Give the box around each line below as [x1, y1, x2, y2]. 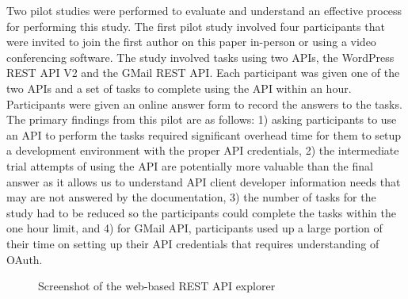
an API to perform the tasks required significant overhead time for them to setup [6, 126, 402, 143]
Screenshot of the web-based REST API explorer [38, 278, 276, 294]
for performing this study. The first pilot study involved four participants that [6, 17, 385, 34]
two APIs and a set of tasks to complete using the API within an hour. [6, 79, 352, 96]
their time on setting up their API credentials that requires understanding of [6, 235, 379, 251]
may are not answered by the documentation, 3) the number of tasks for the [6, 189, 376, 205]
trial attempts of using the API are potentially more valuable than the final [6, 157, 373, 174]
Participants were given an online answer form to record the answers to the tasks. [6, 95, 402, 112]
